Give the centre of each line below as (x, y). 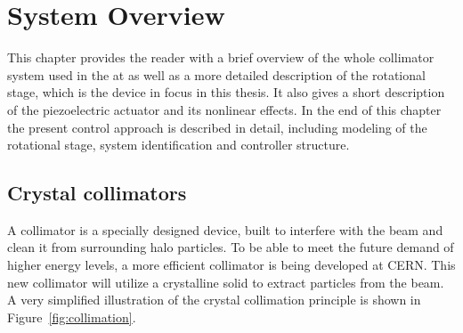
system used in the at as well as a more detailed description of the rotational (216, 74)
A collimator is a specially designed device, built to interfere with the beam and (225, 229)
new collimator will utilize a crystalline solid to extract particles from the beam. (226, 282)
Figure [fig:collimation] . (72, 317)
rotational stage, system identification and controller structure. (179, 145)
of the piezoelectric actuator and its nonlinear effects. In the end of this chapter (224, 109)
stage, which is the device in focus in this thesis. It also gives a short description (226, 92)
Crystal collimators (97, 193)
